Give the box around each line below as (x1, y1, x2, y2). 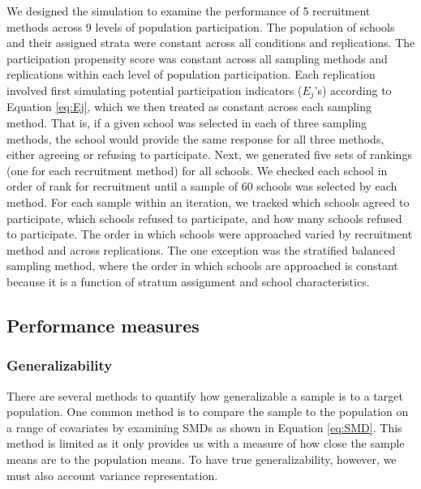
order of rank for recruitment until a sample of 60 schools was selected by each (6, 178, 397, 195)
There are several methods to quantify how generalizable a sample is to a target (6, 387, 403, 404)
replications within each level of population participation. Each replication (6, 66, 376, 83)
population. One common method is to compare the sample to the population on (6, 403, 409, 420)
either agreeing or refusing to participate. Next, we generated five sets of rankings (6, 146, 412, 163)
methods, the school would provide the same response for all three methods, (6, 130, 384, 147)
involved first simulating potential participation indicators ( (6, 81, 303, 98)
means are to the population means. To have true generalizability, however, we (6, 450, 397, 467)
